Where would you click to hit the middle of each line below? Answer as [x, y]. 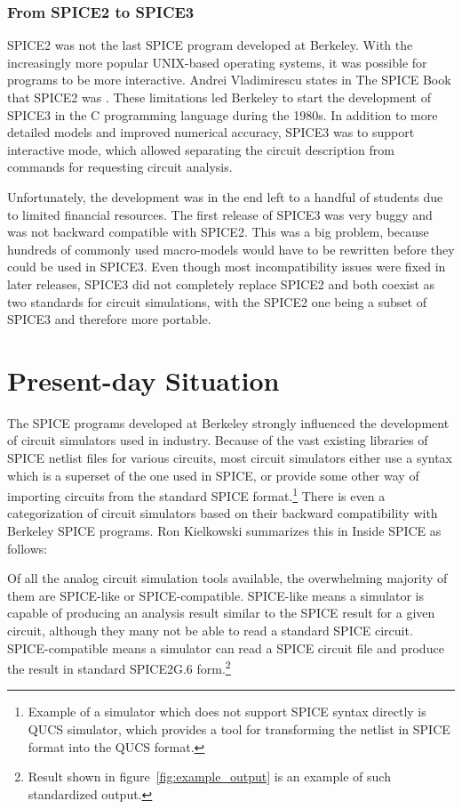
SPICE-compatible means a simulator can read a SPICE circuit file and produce [226, 647]
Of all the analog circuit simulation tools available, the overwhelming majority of [227, 578]
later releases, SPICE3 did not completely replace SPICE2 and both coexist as [221, 283]
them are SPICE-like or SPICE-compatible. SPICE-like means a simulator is [215, 595]
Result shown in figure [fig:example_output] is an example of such [209, 777]
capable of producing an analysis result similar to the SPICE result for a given [221, 613]
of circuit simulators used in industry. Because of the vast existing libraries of [218, 440]
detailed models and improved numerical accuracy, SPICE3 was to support [211, 132]
